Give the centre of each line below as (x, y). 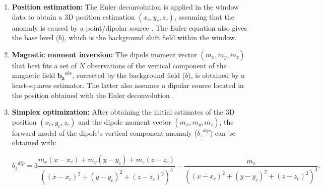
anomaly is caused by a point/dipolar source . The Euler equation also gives (129, 27)
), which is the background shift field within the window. (149, 37)
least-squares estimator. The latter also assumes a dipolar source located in (128, 85)
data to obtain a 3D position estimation (73, 16)
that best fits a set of (44, 65)
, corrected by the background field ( (129, 75)
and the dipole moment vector (125, 121)
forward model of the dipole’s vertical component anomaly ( (105, 132)
